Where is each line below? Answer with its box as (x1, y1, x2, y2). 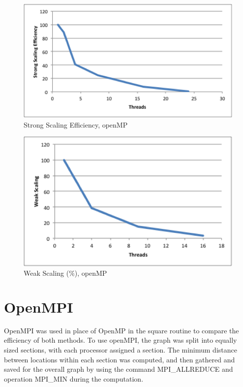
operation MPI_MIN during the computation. (4, 373, 144, 384)
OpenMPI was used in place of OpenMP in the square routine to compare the (4, 325, 239, 335)
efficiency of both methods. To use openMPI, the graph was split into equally (4, 335, 237, 345)
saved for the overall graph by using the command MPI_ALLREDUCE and (4, 364, 233, 374)
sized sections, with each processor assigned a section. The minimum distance (4, 345, 237, 355)
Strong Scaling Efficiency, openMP (24, 119, 128, 129)
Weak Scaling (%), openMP (24, 268, 107, 278)
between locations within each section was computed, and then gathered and (4, 354, 235, 364)
